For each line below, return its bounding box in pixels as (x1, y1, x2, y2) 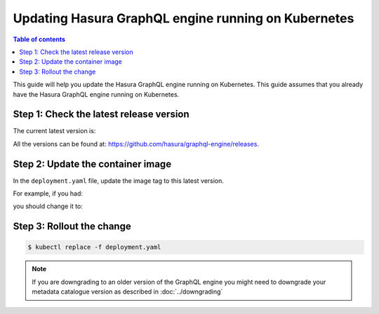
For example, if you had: (13, 189, 84, 198)
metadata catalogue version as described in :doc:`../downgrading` (32, 287, 223, 296)
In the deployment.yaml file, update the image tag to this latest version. (13, 176, 225, 185)
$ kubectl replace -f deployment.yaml (27, 243, 161, 252)
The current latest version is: (13, 127, 96, 135)
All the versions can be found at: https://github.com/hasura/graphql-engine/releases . (13, 139, 260, 148)
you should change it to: (13, 202, 84, 210)
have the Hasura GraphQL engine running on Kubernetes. (13, 90, 180, 98)
